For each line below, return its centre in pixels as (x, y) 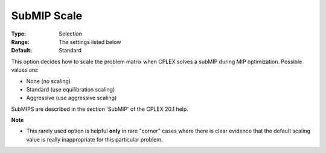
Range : (20, 42)
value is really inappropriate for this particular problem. (94, 139)
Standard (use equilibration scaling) (71, 89)
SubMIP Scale (47, 16)
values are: (25, 70)
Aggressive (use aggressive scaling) (72, 98)
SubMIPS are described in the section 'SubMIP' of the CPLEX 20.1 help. (100, 109)
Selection (71, 34)
